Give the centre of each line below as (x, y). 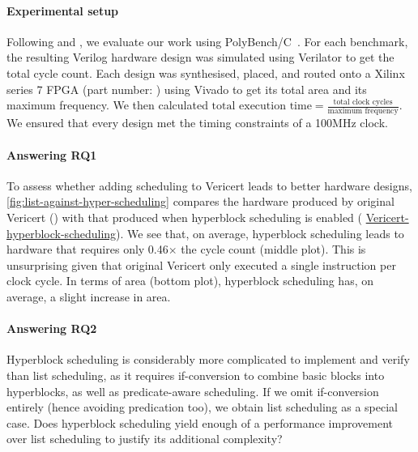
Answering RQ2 (52, 328)
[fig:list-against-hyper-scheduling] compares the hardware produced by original (200, 201)
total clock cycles (363, 102)
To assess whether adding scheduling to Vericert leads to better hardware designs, (209, 185)
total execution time (262, 107)
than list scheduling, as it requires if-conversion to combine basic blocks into (196, 375)
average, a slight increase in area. (89, 297)
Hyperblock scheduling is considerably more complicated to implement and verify (208, 359)
